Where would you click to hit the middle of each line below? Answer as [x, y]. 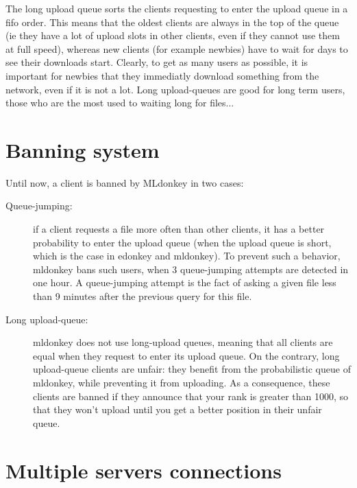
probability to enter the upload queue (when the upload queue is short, [182, 242]
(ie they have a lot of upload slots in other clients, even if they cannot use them [173, 35]
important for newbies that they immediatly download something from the [162, 75]
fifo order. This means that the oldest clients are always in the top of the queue [172, 22]
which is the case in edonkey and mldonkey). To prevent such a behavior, [187, 256]
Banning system [83, 149]
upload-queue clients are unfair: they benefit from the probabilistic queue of [192, 369]
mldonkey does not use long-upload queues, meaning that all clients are [183, 342]
